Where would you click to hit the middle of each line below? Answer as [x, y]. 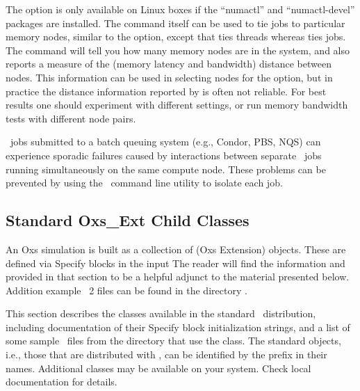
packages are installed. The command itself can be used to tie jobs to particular [175, 23]
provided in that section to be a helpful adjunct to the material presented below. [178, 277]
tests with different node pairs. [71, 118]
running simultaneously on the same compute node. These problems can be [166, 169]
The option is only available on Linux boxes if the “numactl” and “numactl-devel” [180, 9]
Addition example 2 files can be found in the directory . [126, 290]
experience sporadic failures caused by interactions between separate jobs [164, 155]
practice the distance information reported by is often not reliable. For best [166, 91]
